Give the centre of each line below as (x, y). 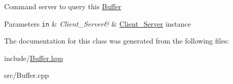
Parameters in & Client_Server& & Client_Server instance (98, 23)
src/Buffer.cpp (27, 75)
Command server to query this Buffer (63, 6)
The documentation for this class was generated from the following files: (117, 41)
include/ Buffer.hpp (34, 58)
